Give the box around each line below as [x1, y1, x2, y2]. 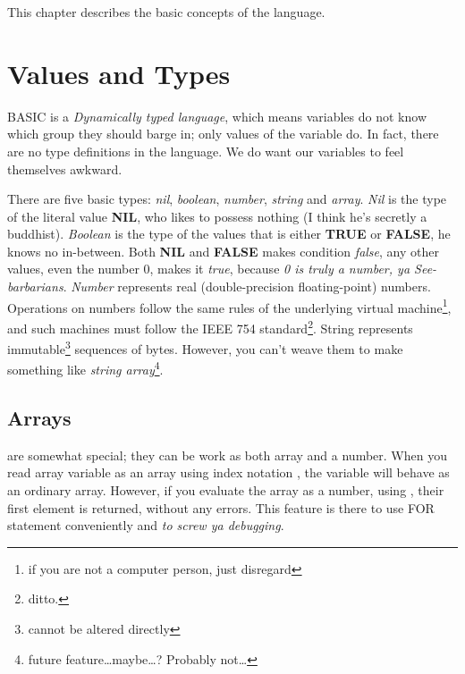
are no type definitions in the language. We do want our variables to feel [7, 141, 404, 160]
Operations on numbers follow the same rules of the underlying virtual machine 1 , [7, 295, 452, 316]
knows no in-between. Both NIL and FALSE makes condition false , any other [7, 241, 439, 260]
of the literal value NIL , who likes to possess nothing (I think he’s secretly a [7, 206, 427, 225]
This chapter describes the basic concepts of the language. [7, 3, 325, 21]
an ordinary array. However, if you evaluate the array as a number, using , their [7, 481, 444, 500]
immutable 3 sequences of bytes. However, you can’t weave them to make [7, 337, 403, 358]
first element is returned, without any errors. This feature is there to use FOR [7, 498, 435, 517]
